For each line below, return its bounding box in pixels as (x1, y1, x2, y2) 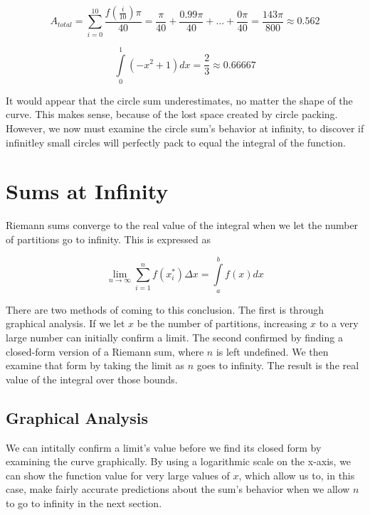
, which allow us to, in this (238, 467, 355, 482)
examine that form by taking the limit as (6, 358, 184, 373)
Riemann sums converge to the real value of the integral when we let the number (6, 218, 359, 233)
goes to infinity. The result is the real (196, 358, 359, 373)
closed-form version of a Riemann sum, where (6, 344, 204, 359)
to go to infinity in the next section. (6, 495, 162, 510)
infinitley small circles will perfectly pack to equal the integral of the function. (6, 134, 346, 149)
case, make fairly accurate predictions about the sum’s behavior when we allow (6, 482, 350, 497)
